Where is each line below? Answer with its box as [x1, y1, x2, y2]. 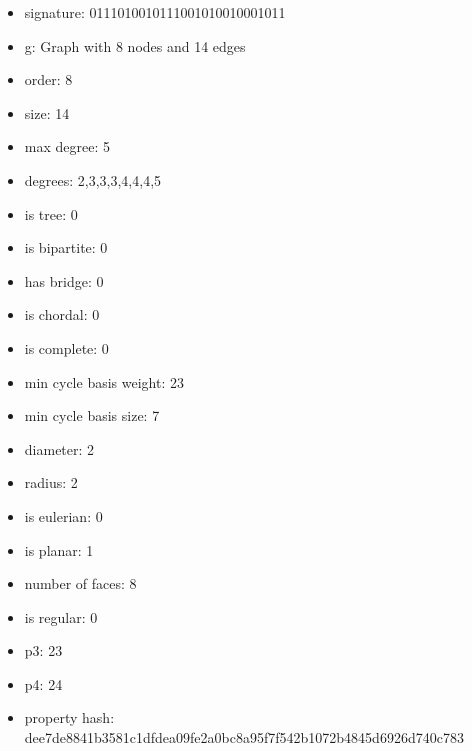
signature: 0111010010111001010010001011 [24, 2, 286, 22]
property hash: [24, 707, 115, 728]
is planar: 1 [24, 539, 94, 560]
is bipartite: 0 [24, 237, 108, 258]
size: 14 [24, 102, 70, 123]
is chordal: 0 [24, 304, 100, 325]
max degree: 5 [24, 136, 110, 157]
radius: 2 [24, 472, 78, 493]
